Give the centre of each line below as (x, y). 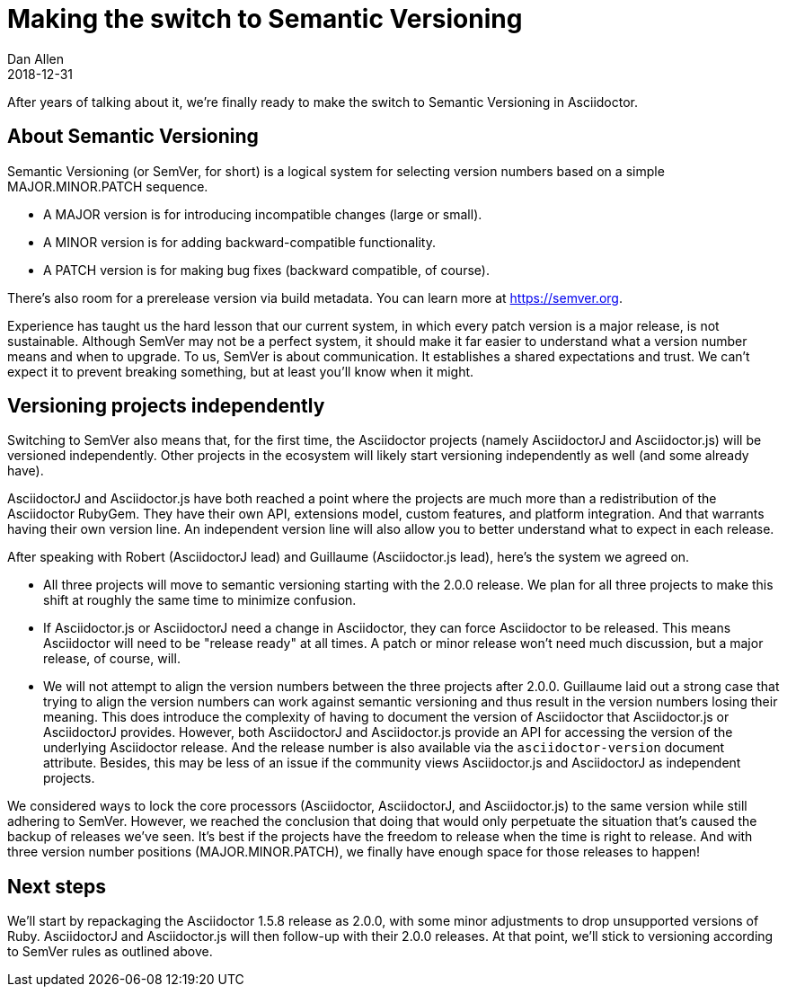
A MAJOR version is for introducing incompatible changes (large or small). (263, 214)
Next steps (57, 886)
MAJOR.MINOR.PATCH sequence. (108, 186)
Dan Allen (36, 58)
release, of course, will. (112, 659)
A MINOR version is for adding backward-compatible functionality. (239, 242)
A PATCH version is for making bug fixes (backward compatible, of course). (266, 270)
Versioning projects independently (166, 406)
